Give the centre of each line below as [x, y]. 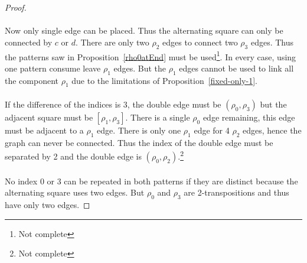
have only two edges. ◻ [48, 205]
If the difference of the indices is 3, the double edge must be [113, 104]
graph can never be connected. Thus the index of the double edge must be [139, 142]
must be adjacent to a [44, 130]
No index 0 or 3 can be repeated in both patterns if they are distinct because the [151, 181]
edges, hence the [272, 130]
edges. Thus [272, 42]
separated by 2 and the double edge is [73, 156]
